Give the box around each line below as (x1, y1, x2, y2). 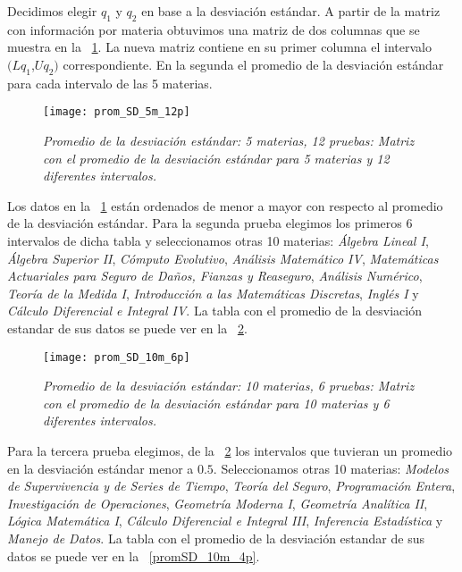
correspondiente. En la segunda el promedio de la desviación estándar (63, 55, 444, 73)
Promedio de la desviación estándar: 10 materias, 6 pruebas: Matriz (43, 376, 415, 395)
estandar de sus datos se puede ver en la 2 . (7, 318, 248, 337)
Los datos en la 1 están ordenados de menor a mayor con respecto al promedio (7, 196, 443, 214)
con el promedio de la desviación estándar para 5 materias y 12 (43, 148, 390, 167)
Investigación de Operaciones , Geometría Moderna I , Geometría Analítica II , (7, 493, 428, 512)
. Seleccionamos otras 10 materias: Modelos (213, 458, 449, 477)
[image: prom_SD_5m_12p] (43, 105, 190, 119)
